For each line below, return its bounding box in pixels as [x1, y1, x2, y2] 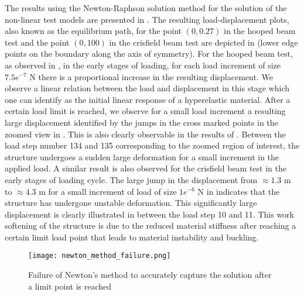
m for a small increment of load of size [39, 185, 177, 197]
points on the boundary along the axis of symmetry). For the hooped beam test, [5, 47, 293, 60]
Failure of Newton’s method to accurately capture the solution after [28, 269, 272, 281]
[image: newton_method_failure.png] [28, 252, 171, 260]
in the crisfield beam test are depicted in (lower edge [109, 36, 298, 48]
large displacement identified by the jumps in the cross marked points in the [5, 116, 278, 128]
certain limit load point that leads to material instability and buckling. [5, 230, 259, 243]
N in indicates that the [197, 185, 280, 197]
